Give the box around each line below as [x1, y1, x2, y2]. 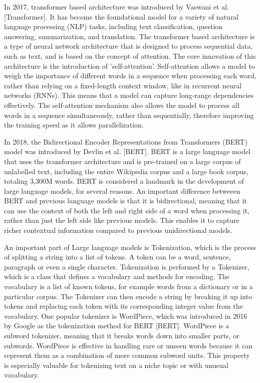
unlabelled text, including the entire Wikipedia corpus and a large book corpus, [4, 166, 248, 176]
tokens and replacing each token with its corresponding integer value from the [4, 301, 243, 311]
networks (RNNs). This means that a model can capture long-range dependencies [4, 90, 254, 100]
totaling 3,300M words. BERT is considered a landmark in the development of [4, 176, 244, 186]
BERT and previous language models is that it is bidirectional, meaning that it [4, 195, 247, 206]
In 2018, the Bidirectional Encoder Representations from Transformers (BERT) [4, 136, 247, 147]
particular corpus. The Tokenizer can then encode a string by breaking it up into [4, 291, 252, 301]
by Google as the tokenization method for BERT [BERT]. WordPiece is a [4, 320, 229, 331]
